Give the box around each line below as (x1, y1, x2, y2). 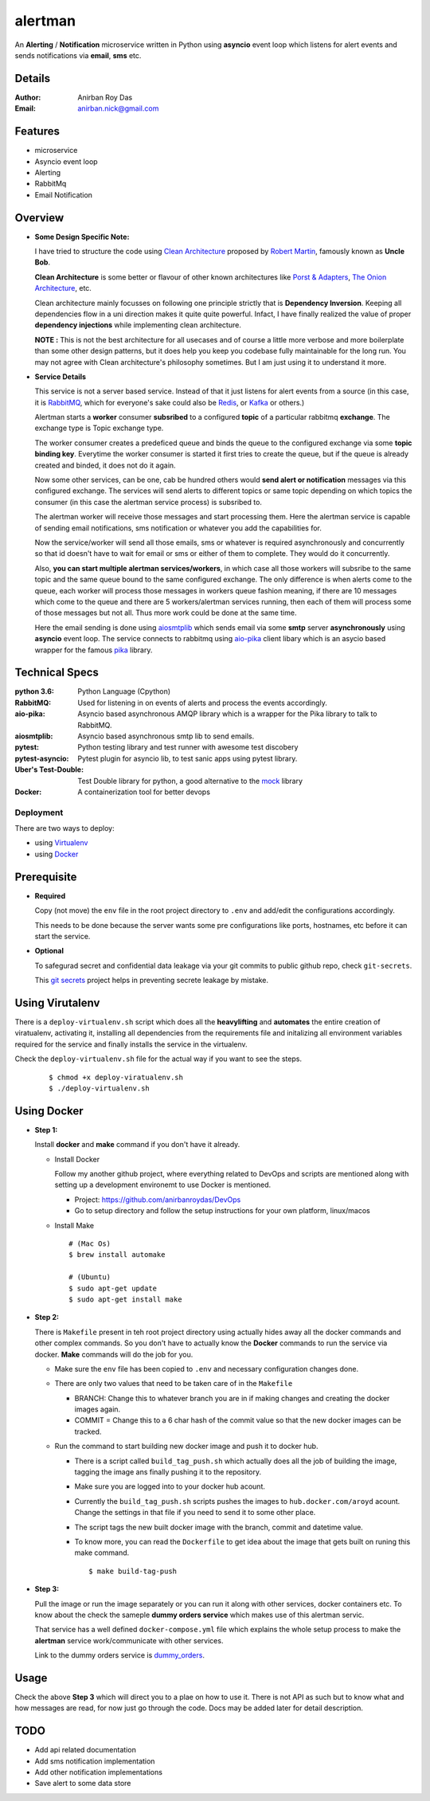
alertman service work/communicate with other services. (34, 1635, 224, 1645)
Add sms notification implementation (34, 1756, 155, 1766)
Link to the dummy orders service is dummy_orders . (34, 1650, 205, 1660)
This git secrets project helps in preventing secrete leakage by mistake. (34, 976, 269, 985)
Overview (14, 211, 64, 225)
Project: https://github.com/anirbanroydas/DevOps (74, 1195, 241, 1204)
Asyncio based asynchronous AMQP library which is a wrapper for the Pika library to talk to (77, 709, 377, 718)
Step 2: (34, 1313, 60, 1322)
